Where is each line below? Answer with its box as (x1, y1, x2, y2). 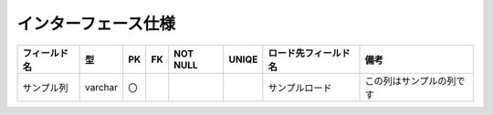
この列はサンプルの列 (364, 74, 456, 87)
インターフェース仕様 (16, 14, 175, 34)
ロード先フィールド (267, 47, 351, 59)
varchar (85, 80, 119, 93)
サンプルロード (267, 81, 332, 94)
